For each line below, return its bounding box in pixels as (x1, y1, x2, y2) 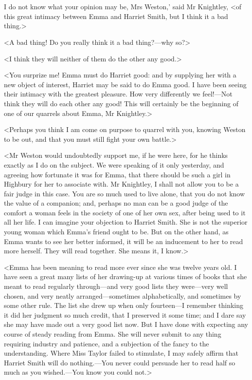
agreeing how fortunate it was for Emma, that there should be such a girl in (4, 169, 231, 179)
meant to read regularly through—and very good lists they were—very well (4, 281, 228, 291)
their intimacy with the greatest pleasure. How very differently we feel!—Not (4, 89, 233, 99)
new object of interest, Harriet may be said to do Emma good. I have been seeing (4, 79, 247, 89)
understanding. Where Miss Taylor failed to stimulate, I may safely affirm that (4, 348, 238, 358)
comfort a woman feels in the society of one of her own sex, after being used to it (4, 207, 246, 217)
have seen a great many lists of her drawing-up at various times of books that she (4, 271, 247, 282)
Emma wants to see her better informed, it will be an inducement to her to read (4, 236, 243, 246)
